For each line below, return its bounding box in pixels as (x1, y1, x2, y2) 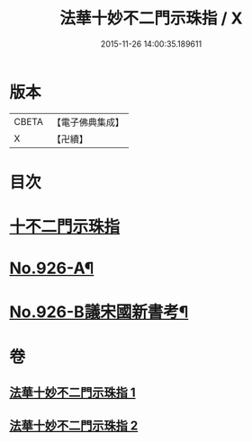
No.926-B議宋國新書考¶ (9, 302, 189, 323)
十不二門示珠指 (9, 217, 121, 237)
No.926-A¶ (9, 258, 94, 278)
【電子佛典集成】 (51, 116, 124, 128)
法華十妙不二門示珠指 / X (59, 8, 243, 29)
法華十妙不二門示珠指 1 (9, 385, 137, 401)
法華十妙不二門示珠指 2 (9, 419, 139, 434)
